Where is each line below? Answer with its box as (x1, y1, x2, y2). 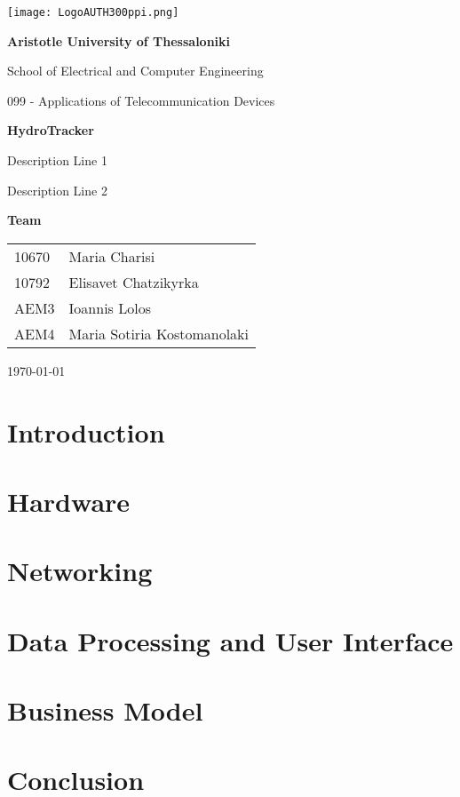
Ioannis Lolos (68, 297, 151, 318)
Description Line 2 (7, 180, 107, 199)
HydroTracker (7, 121, 94, 139)
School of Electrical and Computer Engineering (7, 61, 264, 80)
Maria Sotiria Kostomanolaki (68, 323, 250, 344)
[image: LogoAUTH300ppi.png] (7, 6, 179, 19)
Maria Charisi (68, 245, 155, 267)
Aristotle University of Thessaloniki (7, 31, 231, 50)
